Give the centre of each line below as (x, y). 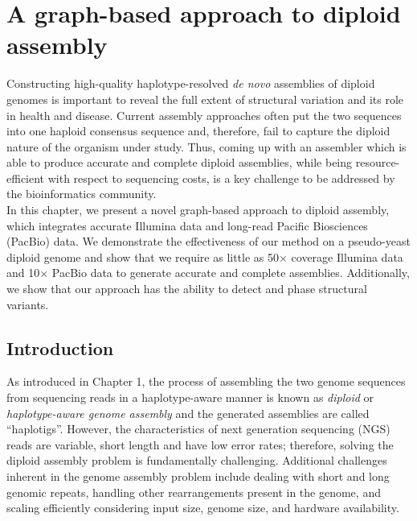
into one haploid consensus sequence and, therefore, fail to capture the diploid (198, 131)
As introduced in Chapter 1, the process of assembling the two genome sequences (206, 381)
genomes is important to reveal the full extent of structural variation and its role (205, 99)
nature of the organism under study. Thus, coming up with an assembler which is (206, 146)
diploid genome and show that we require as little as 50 (143, 256)
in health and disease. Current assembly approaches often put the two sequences (204, 115)
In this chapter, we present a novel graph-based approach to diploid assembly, (198, 210)
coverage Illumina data (347, 256)
